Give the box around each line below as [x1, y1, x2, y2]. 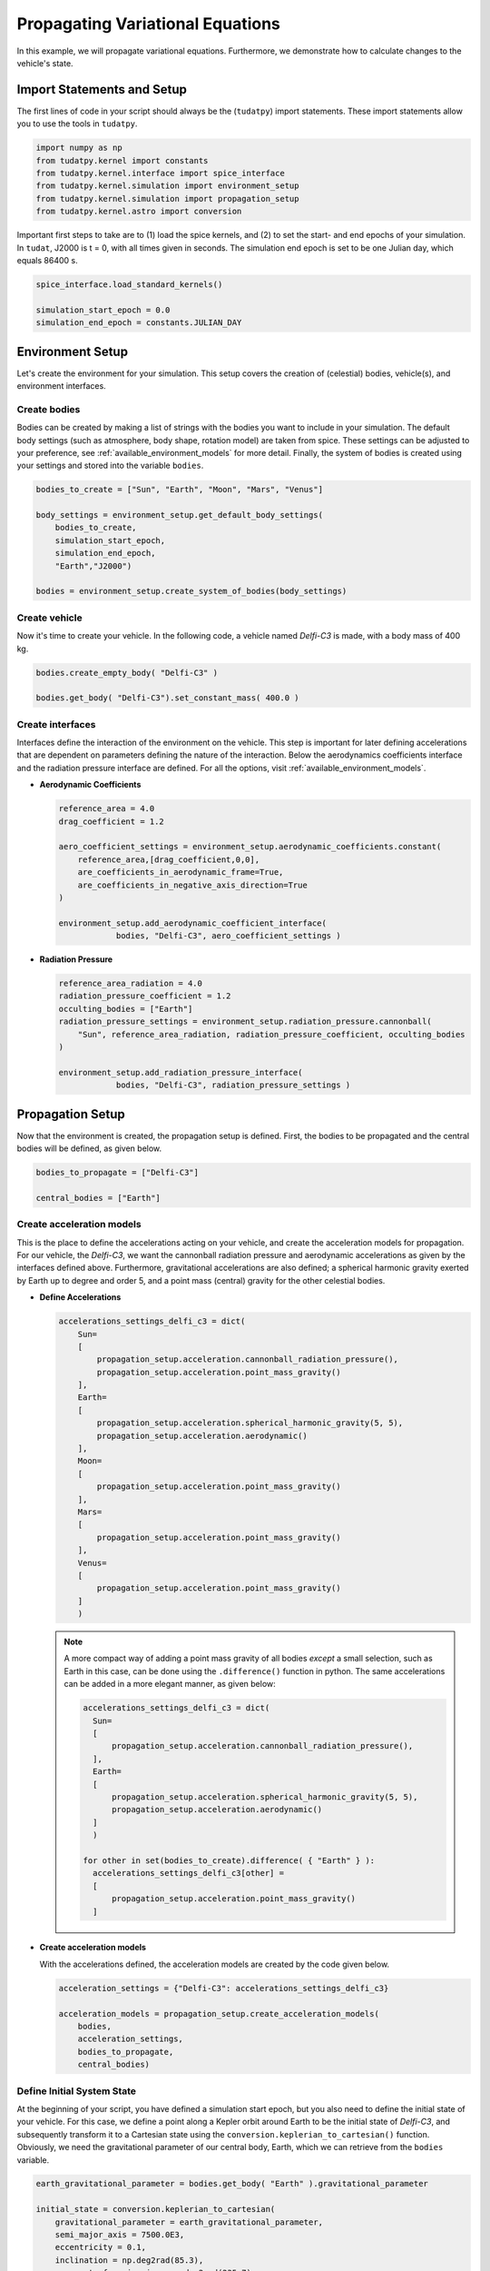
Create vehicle [16, 611, 83, 624]
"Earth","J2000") [54, 560, 132, 571]
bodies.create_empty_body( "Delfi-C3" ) [35, 668, 218, 678]
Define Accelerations [39, 1292, 122, 1303]
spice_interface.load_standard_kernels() [35, 279, 223, 290]
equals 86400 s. [16, 254, 79, 265]
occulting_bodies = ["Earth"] [58, 1004, 193, 1014]
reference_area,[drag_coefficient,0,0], [77, 854, 260, 865]
